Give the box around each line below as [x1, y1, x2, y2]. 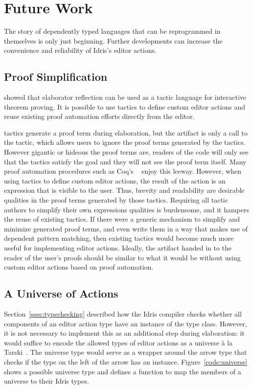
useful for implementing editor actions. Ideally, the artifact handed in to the [4, 243, 232, 253]
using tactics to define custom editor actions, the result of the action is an [4, 175, 226, 185]
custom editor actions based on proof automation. [4, 262, 154, 272]
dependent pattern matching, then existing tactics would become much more [4, 233, 234, 243]
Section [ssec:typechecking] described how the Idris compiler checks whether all [4, 309, 242, 319]
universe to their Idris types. [4, 376, 89, 386]
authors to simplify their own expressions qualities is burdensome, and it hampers [4, 204, 250, 214]
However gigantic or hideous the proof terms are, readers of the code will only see [4, 147, 249, 157]
